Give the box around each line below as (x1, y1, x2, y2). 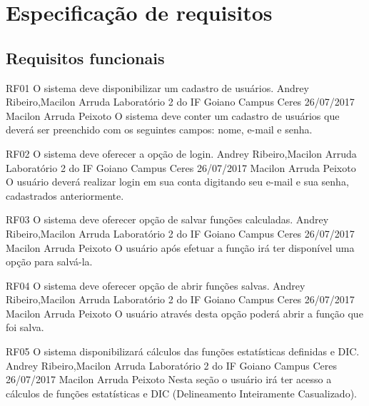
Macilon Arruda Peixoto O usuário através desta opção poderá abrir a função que (6, 305, 363, 320)
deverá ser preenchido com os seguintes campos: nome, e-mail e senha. (6, 122, 313, 137)
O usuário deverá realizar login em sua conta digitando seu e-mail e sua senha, (6, 174, 349, 189)
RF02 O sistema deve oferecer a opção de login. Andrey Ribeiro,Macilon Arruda (6, 146, 357, 161)
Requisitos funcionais (6, 46, 165, 68)
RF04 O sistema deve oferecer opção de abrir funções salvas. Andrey (6, 278, 305, 293)
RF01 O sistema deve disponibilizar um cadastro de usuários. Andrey (6, 80, 309, 95)
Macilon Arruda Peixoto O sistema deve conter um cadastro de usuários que (6, 108, 340, 123)
